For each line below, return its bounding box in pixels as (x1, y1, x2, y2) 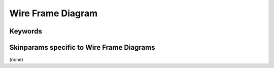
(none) (9, 56, 24, 63)
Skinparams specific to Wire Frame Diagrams (9, 43, 155, 52)
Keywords (9, 27, 43, 36)
